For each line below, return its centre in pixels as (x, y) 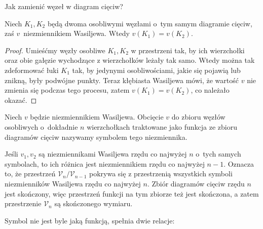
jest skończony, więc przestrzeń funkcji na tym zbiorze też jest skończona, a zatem (132, 193)
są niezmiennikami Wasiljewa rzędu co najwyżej (113, 154)
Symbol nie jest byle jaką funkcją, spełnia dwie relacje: (90, 220)
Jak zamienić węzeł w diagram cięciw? (64, 6)
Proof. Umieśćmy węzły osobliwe (55, 50)
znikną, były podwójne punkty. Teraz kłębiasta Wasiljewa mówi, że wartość (122, 80)
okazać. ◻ (21, 100)
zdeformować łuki (32, 70)
